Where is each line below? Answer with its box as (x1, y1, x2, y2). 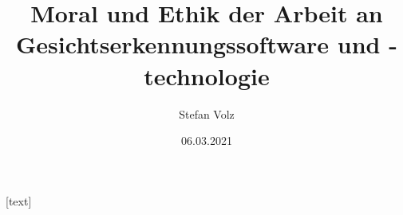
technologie (144, 59, 270, 92)
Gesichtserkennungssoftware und (16, 28, 381, 61)
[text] (6, 192, 32, 209)
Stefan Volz (179, 105, 235, 122)
